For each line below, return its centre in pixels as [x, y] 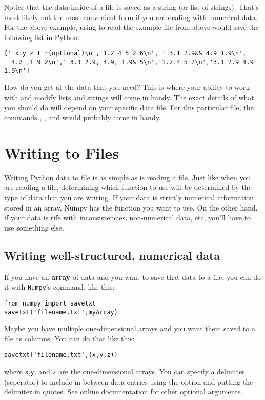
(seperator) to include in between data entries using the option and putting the [129, 381]
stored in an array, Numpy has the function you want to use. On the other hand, [131, 207]
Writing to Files [62, 152]
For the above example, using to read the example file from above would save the [132, 27]
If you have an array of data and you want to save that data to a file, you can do [132, 277]
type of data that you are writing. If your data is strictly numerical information [129, 197]
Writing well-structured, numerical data [112, 255]
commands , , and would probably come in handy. [83, 117]
